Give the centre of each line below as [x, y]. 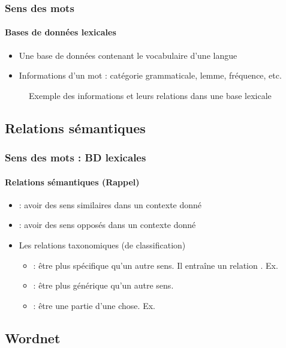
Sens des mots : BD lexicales [76, 157]
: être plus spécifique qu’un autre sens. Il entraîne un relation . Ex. [156, 265]
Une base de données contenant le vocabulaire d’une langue [128, 55]
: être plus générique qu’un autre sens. [103, 285]
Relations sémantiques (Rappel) [72, 181]
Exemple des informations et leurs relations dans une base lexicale [150, 95]
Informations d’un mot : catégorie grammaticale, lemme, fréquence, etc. [150, 75]
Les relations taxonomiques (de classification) [102, 245]
